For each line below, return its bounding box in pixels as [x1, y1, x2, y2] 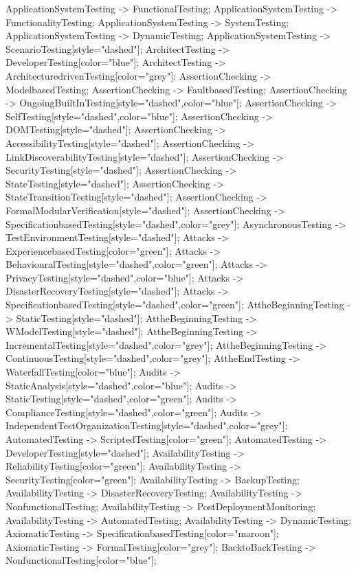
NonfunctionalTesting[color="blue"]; [5, 553, 157, 567]
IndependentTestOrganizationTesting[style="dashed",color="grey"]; [5, 418, 288, 433]
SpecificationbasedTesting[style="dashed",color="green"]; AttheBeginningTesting [5, 297, 344, 312]
